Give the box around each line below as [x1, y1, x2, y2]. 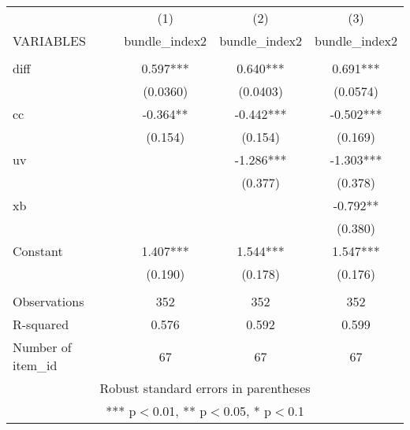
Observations [13, 292, 84, 310]
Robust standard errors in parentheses [99, 379, 311, 397]
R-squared [13, 315, 69, 333]
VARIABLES [13, 32, 86, 50]
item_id [13, 356, 58, 374]
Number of [13, 338, 72, 356]
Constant [13, 242, 63, 260]
